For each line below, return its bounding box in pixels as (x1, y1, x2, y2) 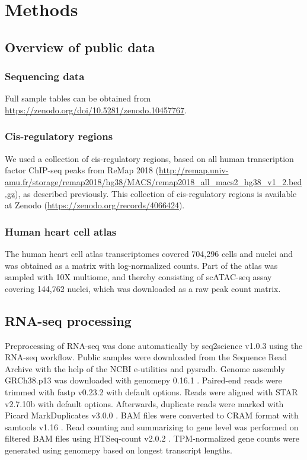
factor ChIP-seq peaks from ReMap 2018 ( (5, 164, 159, 176)
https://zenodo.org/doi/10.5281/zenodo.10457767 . (5, 103, 187, 116)
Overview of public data (5, 37, 155, 56)
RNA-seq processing (5, 311, 132, 329)
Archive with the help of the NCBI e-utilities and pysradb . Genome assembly (5, 362, 285, 375)
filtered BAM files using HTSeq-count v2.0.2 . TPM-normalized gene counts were (5, 432, 299, 445)
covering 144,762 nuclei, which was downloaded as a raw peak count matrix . (5, 282, 281, 294)
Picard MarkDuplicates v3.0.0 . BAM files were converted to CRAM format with (5, 409, 299, 421)
